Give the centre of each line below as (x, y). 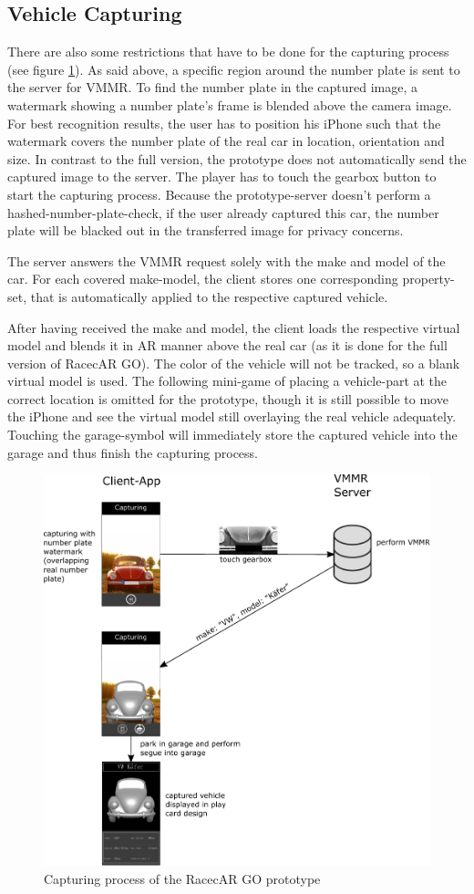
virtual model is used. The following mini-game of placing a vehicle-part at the (227, 381)
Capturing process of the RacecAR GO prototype (182, 878)
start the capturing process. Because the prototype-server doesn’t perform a (219, 194)
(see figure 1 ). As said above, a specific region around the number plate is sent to (234, 69)
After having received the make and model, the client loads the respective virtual (234, 327)
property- (428, 279)
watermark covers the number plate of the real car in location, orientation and (226, 141)
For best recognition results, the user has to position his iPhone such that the (224, 123)
